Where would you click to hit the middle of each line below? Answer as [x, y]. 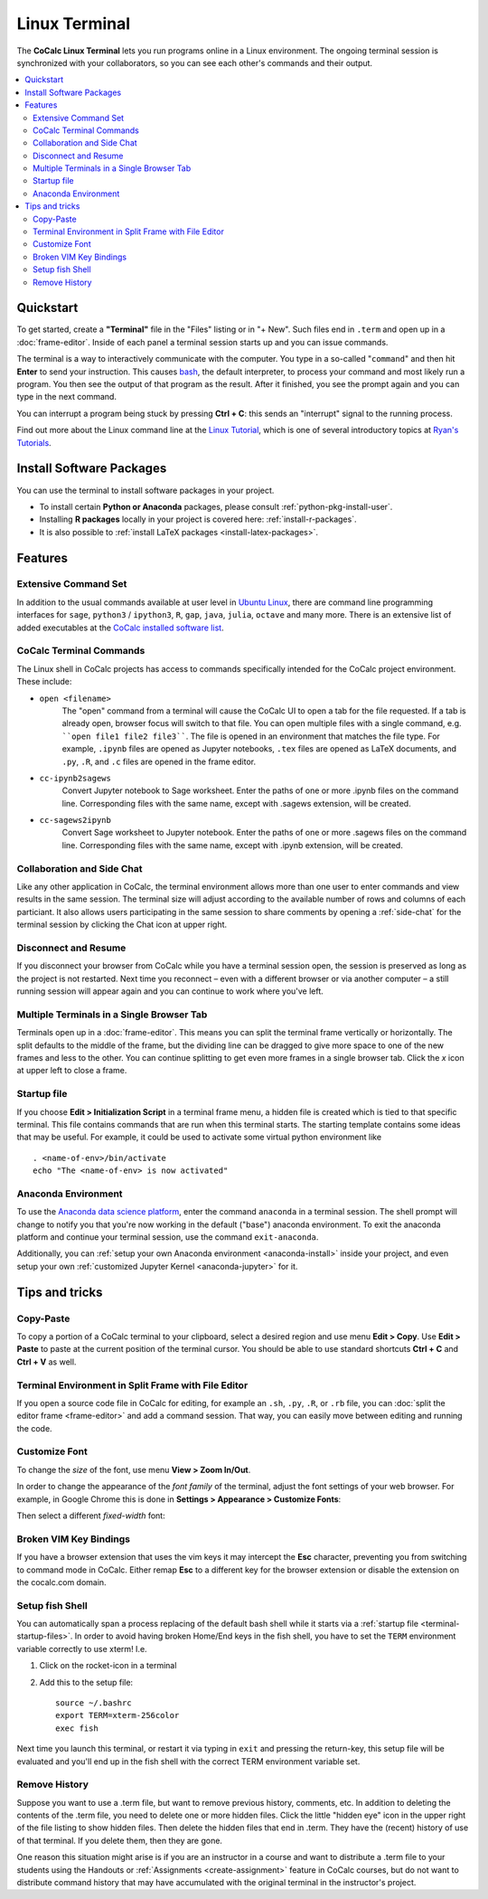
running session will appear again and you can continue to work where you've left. [170, 991]
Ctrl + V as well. [47, 1362]
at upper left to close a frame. [72, 1071]
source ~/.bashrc [94, 1703]
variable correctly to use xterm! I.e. [82, 1649]
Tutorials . [34, 442]
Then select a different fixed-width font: [91, 1516]
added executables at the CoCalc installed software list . [121, 628]
